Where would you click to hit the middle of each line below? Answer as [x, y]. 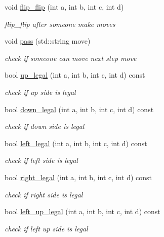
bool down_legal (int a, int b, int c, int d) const [79, 109]
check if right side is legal [44, 194]
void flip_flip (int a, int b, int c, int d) [64, 7]
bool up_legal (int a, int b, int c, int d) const [75, 75]
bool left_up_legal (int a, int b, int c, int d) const [83, 211]
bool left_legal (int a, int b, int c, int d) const [76, 143]
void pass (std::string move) [48, 41]
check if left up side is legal [46, 228]
